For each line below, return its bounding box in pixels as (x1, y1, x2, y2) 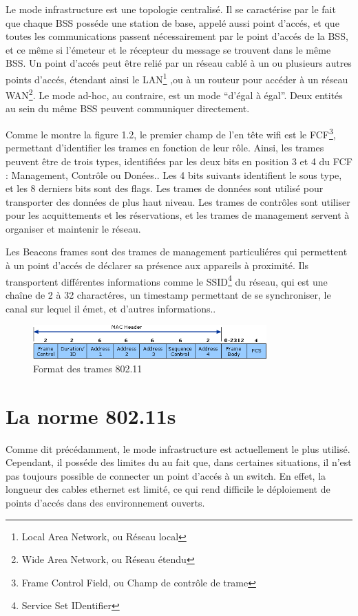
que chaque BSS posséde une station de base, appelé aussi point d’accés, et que (6, 15, 339, 30)
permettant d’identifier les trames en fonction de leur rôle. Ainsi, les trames (6, 140, 324, 155)
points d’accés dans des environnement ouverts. (6, 495, 205, 509)
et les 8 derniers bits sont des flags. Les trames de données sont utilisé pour (6, 181, 324, 195)
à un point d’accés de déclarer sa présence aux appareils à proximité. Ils (6, 258, 308, 273)
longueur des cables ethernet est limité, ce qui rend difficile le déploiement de (6, 482, 330, 496)
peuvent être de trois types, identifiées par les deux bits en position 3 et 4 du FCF (6, 153, 352, 168)
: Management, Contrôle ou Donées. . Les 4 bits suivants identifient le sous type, (6, 167, 342, 182)
